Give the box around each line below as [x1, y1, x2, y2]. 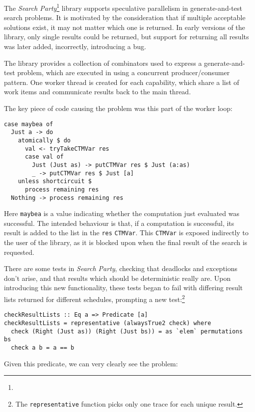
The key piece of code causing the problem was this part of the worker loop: [4, 103, 232, 113]
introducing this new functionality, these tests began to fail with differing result [4, 282, 243, 293]
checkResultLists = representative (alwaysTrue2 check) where [4, 319, 211, 327]
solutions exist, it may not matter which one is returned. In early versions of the [4, 22, 245, 32]
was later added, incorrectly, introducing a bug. [4, 41, 146, 52]
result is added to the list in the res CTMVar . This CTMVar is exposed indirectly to [4, 227, 249, 238]
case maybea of [4, 120, 53, 128]
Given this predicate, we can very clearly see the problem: [4, 358, 178, 368]
